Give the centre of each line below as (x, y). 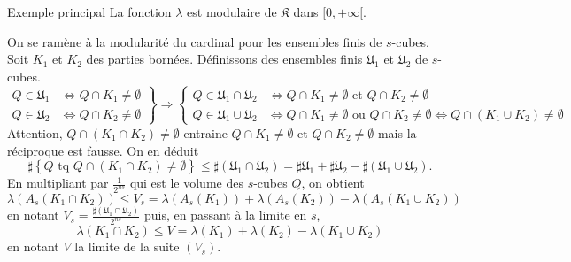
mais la (397, 132)
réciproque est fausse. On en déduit (103, 150)
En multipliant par (58, 183)
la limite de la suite (127, 247)
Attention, (35, 132)
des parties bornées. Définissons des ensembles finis (224, 59)
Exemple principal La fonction (89, 12)
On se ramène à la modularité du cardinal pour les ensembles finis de (195, 41)
